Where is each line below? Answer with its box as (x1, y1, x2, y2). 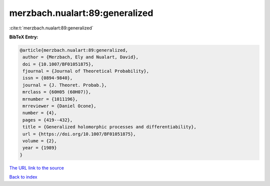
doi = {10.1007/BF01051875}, (22, 61, 94, 67)
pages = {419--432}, (22, 117, 73, 123)
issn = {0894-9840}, (22, 75, 73, 81)
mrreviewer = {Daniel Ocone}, (22, 103, 97, 109)
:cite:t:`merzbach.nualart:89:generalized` (9, 25, 93, 31)
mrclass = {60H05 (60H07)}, (22, 89, 91, 95)
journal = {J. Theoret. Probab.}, (22, 82, 107, 88)
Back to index (9, 174, 37, 180)
